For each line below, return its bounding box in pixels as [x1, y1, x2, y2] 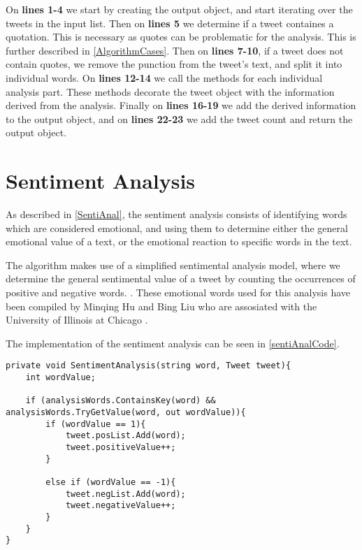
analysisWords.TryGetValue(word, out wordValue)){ [6, 407, 246, 418]
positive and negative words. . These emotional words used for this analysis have [6, 285, 351, 300]
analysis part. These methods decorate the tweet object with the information [6, 84, 335, 99]
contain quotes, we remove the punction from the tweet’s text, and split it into [6, 57, 342, 71]
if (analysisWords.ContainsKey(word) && [25, 396, 216, 406]
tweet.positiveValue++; [65, 442, 176, 452]
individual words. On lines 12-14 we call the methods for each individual [6, 70, 323, 85]
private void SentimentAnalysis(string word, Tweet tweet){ [6, 361, 291, 371]
